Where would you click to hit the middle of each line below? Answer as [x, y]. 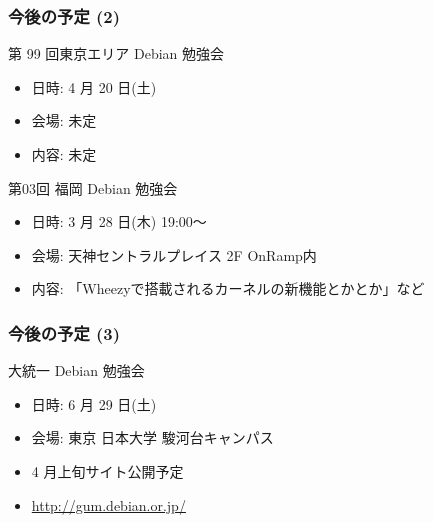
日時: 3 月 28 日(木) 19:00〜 [119, 221]
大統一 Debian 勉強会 [76, 370]
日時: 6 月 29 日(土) [94, 403]
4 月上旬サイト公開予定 [107, 470]
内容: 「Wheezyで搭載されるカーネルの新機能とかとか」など [228, 288]
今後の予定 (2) [64, 15]
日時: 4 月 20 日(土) [94, 86]
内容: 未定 [64, 154]
